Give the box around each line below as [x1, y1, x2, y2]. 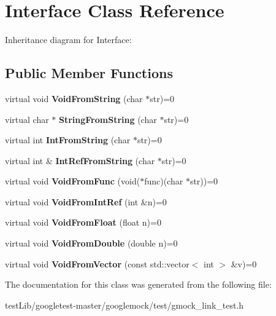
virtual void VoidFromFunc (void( [5, 175, 140, 188]
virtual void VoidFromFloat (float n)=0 [5, 216, 161, 229]
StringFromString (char [59, 113, 157, 125]
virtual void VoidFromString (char [5, 92, 143, 105]
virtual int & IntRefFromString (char [5, 154, 155, 167]
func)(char [144, 175, 183, 188]
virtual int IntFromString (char [5, 133, 131, 146]
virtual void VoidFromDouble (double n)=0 [5, 237, 178, 250]
